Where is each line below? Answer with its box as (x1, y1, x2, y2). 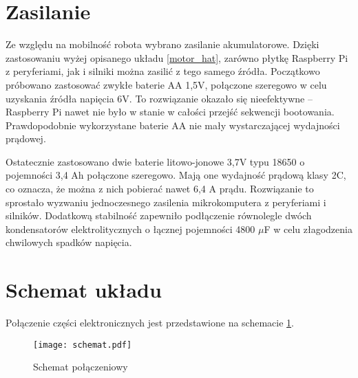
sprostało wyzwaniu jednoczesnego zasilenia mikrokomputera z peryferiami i (6, 194, 326, 209)
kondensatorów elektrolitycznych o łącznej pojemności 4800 (6, 221, 255, 236)
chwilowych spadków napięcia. (6, 235, 132, 249)
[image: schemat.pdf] (33, 340, 132, 350)
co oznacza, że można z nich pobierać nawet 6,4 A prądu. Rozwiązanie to (6, 181, 314, 196)
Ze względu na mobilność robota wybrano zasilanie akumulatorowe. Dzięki (6, 37, 319, 52)
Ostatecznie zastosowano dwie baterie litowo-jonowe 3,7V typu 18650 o (6, 154, 305, 168)
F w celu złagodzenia (264, 221, 352, 236)
